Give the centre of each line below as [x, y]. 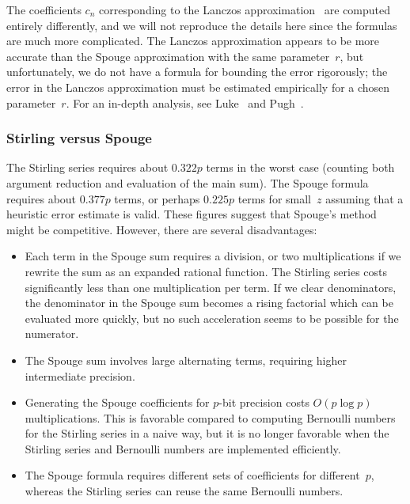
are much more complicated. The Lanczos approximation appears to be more [193, 41]
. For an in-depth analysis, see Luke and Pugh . [185, 102]
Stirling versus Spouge [79, 138]
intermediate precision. [80, 375]
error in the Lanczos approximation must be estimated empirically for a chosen [198, 87]
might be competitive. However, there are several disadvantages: [162, 229]
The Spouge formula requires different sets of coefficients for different [192, 475]
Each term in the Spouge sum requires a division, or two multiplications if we [213, 256]
